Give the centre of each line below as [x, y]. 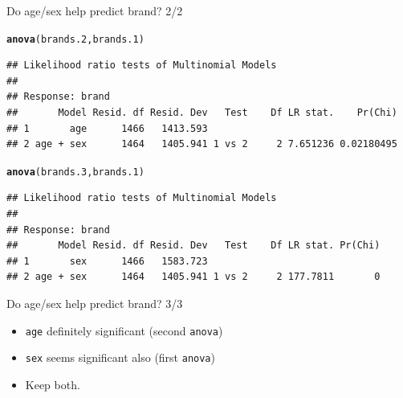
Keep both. [53, 384]
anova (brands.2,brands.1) [75, 39]
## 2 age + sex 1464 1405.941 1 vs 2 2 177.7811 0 [193, 277]
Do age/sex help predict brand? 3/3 [95, 304]
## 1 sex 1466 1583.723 [107, 261]
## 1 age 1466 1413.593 [107, 128]
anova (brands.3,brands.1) [75, 172]
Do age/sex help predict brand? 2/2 [95, 10]
